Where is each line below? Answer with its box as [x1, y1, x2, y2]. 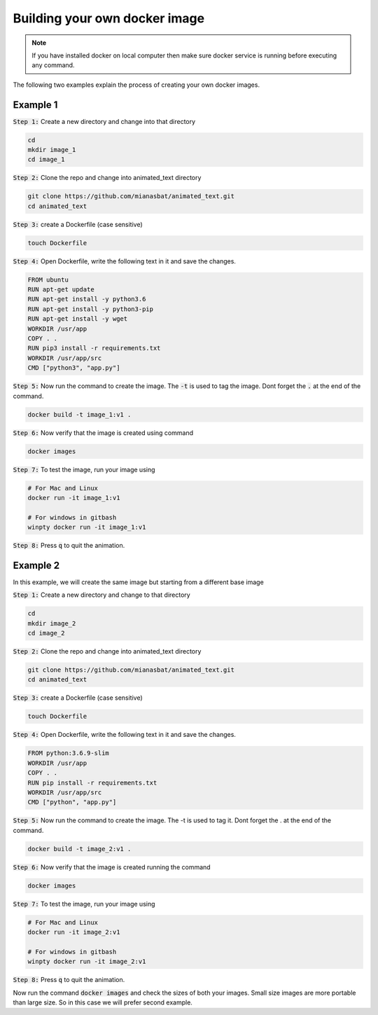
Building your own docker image [13, 11, 205, 26]
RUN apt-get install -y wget [27, 315, 128, 323]
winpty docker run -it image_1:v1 [27, 523, 146, 532]
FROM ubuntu [27, 275, 69, 284]
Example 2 [13, 559, 59, 571]
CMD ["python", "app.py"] [27, 799, 117, 806]
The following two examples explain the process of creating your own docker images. [13, 81, 260, 89]
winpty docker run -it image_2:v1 [27, 958, 146, 966]
